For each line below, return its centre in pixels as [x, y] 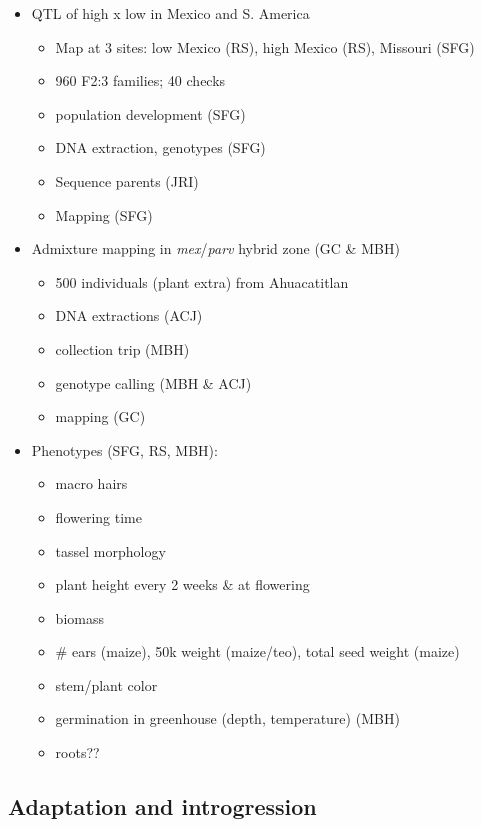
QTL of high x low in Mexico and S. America [170, 13]
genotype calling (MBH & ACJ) [153, 382]
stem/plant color [106, 684]
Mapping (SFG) [104, 214]
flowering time [98, 516]
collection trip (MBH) [122, 348]
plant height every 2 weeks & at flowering [182, 584]
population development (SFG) [150, 113]
